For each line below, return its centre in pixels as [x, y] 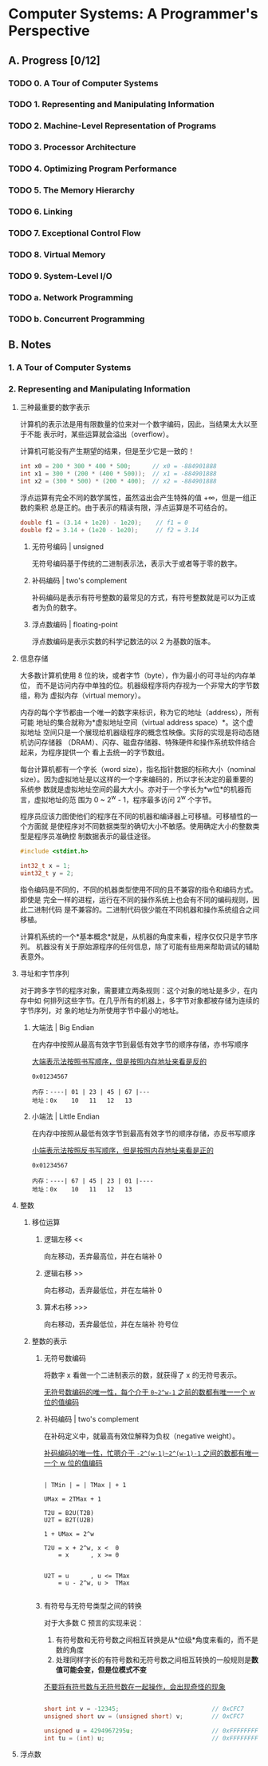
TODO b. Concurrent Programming [77, 319]
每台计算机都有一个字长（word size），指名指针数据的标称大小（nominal [138, 769]
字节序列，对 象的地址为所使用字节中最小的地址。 [101, 1010]
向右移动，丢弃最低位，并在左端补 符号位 [111, 1324]
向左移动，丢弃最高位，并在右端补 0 [103, 1256]
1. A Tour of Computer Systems [70, 367]
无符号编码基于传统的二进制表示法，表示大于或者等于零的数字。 [136, 563]
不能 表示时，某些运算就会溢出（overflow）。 [100, 434]
